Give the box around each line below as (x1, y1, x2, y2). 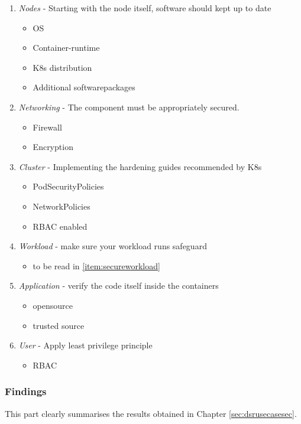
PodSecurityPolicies (33, 180, 104, 193)
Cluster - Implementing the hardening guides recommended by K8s (18, 160, 262, 172)
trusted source (33, 319, 85, 331)
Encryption (33, 141, 73, 153)
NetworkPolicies (33, 200, 90, 212)
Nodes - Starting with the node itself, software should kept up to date (18, 2, 271, 14)
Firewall (33, 120, 62, 133)
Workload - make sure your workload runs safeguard (18, 240, 207, 252)
